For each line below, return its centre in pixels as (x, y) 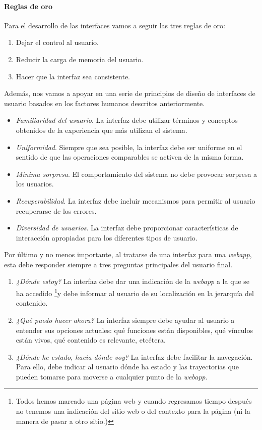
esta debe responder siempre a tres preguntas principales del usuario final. (118, 264)
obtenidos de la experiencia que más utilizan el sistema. (102, 130)
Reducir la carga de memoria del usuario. (80, 59)
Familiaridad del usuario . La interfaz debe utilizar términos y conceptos (127, 120)
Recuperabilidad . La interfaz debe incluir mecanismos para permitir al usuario (136, 200)
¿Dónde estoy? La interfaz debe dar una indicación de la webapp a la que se (133, 281)
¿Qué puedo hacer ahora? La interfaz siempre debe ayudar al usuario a (125, 320)
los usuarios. (35, 184)
